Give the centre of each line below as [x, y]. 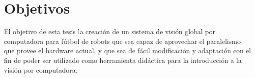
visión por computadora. [41, 69]
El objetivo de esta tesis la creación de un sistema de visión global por [110, 31]
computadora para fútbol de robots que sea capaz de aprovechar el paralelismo [122, 41]
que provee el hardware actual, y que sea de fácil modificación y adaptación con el [127, 50]
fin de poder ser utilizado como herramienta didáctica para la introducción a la [123, 60]
